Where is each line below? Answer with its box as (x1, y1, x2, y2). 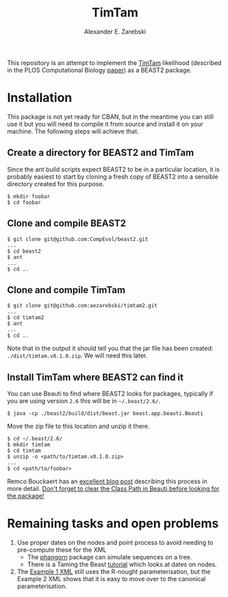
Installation (7, 90, 73, 105)
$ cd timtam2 (7, 314, 45, 321)
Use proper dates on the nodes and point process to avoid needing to (16, 539, 214, 547)
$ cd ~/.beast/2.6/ (7, 435, 63, 442)
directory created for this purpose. (7, 179, 105, 188)
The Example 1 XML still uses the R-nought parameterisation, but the (16, 568, 211, 576)
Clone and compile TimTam (7, 284, 125, 296)
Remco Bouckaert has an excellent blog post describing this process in (7, 477, 207, 485)
